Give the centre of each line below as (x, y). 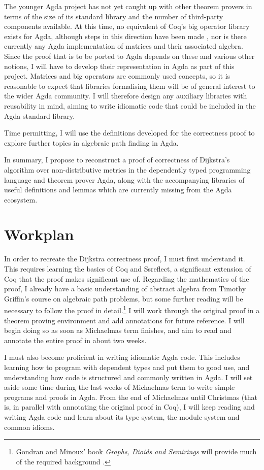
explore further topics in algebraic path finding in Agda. (91, 142)
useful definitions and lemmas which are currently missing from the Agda (118, 190)
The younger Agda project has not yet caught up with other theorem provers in (128, 6)
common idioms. (29, 427)
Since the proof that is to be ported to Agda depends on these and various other (129, 56)
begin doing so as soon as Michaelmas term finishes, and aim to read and (118, 330)
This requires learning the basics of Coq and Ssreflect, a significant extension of (128, 268)
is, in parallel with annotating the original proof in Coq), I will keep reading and (129, 407)
